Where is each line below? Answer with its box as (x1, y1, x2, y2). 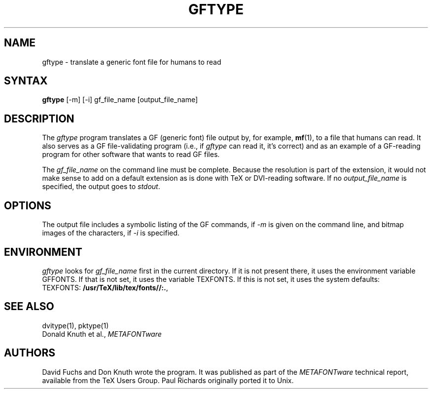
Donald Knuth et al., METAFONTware (42, 329, 162, 338)
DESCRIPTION (4, 112, 74, 125)
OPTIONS (4, 199, 51, 212)
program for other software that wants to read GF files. (42, 150, 220, 159)
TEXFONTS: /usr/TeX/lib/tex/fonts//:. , (42, 283, 168, 292)
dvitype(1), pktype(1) (42, 321, 109, 330)
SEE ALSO (4, 300, 54, 313)
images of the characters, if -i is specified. (42, 229, 180, 237)
